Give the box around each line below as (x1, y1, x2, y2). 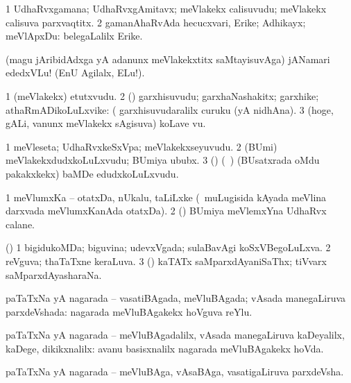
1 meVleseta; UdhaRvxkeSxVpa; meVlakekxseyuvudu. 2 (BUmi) (6, 139, 277, 153)
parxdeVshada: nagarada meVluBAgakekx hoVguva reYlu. (6, 304, 252, 318)
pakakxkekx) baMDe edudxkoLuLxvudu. (6, 166, 179, 180)
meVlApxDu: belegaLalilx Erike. (6, 28, 143, 43)
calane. (6, 216, 35, 231)
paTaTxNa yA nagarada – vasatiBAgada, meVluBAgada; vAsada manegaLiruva (6, 291, 346, 305)
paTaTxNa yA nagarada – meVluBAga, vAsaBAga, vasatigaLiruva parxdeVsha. (6, 364, 344, 379)
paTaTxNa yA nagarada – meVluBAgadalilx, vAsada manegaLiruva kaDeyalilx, (6, 327, 345, 342)
